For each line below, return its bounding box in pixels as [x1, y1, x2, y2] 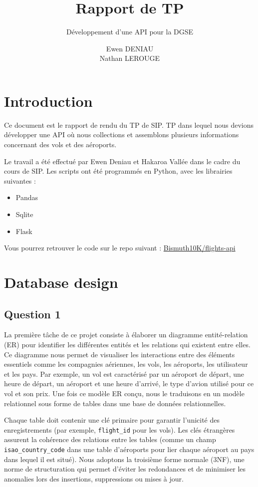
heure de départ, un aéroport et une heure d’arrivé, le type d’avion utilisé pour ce [4, 378, 254, 389]
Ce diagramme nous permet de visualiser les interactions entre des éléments [4, 349, 235, 359]
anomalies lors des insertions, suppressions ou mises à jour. [4, 473, 184, 484]
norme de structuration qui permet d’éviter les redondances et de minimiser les [4, 464, 246, 474]
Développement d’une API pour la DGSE [66, 26, 194, 37]
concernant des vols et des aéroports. [4, 139, 117, 150]
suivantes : [4, 175, 36, 186]
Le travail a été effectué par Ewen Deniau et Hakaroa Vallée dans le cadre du [4, 156, 241, 166]
